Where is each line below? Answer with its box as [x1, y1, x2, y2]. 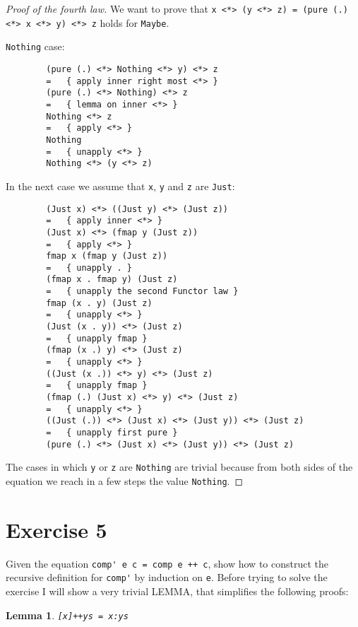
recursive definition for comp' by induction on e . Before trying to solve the [6, 570, 328, 585]
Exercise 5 [6, 515, 107, 544]
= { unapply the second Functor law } [46, 286, 239, 297]
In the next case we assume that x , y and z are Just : [6, 178, 235, 193]
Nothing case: [6, 39, 65, 54]
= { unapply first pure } [46, 428, 178, 438]
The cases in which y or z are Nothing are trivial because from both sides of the [6, 459, 353, 474]
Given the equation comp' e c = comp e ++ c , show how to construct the [6, 556, 328, 570]
